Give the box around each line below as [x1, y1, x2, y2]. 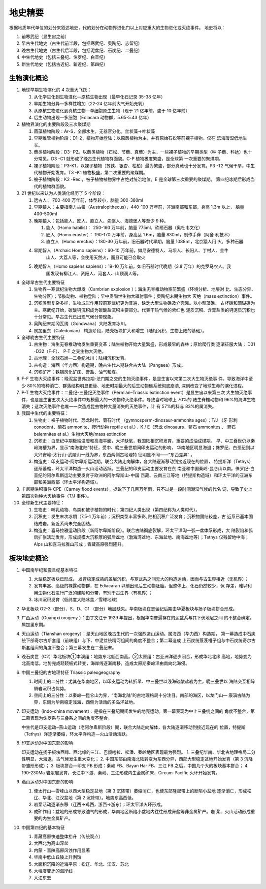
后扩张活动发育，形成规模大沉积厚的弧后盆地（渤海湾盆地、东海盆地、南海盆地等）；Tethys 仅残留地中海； [33, 534, 249, 540]
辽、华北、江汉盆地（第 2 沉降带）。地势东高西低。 [33, 795, 136, 801]
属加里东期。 [21, 622, 48, 628]
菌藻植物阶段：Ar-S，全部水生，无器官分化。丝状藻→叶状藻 [33, 128, 155, 134]
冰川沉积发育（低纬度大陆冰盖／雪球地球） [33, 597, 120, 603]
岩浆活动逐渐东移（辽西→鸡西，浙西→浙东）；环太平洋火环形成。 [33, 801, 165, 807]
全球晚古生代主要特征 [21, 335, 65, 341]
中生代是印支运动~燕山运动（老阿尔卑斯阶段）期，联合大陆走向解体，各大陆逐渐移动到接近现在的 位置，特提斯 [21, 724, 246, 730]
